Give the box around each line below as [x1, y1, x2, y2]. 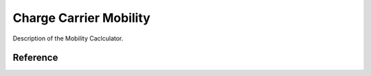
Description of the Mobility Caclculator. [12, 34, 124, 42]
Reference [12, 52, 58, 64]
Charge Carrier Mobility [12, 10, 150, 25]
